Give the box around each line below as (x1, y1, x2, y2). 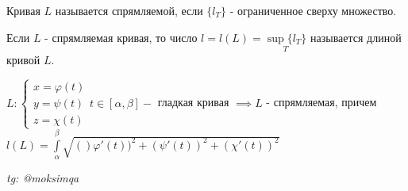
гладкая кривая (157, 94, 229, 110)
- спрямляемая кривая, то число (44, 29, 198, 45)
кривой (6, 51, 40, 67)
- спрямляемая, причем (266, 94, 377, 110)
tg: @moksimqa (6, 170, 79, 186)
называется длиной (310, 29, 402, 45)
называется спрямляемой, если (55, 2, 203, 18)
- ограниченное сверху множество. (229, 2, 397, 18)
